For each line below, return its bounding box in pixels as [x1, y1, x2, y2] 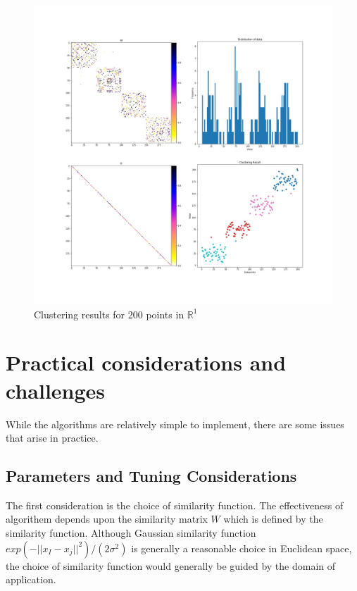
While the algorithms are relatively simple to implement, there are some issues [6, 416, 344, 431]
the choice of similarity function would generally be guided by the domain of [6, 558, 336, 573]
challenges [6, 375, 106, 404]
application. [6, 572, 56, 587]
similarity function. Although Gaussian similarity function [6, 525, 256, 540]
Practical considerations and [6, 348, 287, 377]
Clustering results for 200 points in [34, 306, 184, 321]
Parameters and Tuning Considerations [6, 465, 297, 487]
